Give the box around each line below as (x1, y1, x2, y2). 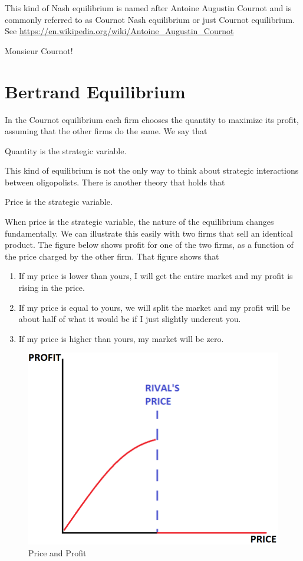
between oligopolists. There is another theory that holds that (5, 175, 225, 188)
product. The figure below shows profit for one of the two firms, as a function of (5, 238, 294, 251)
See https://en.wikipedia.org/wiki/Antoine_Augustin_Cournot (5, 25, 234, 37)
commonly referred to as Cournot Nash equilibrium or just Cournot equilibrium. (5, 13, 295, 25)
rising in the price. (18, 281, 85, 294)
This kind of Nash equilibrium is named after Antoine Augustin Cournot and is (5, 2, 292, 14)
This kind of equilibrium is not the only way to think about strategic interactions (5, 164, 299, 177)
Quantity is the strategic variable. (5, 144, 127, 157)
